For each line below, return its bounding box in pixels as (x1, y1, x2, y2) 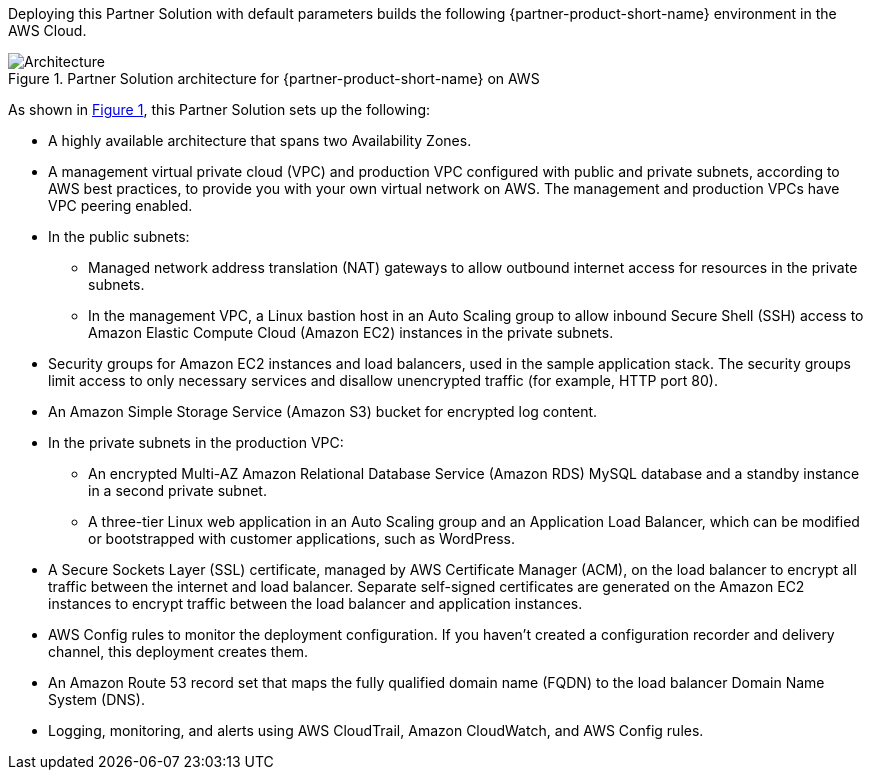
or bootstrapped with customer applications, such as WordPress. (88, 530, 515, 547)
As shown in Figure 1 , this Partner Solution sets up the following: (8, 101, 430, 118)
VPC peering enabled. (48, 197, 193, 214)
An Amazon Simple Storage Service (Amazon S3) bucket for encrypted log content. (48, 403, 598, 420)
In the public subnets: (48, 228, 190, 245)
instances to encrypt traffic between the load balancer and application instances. (48, 595, 583, 612)
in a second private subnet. (88, 482, 267, 499)
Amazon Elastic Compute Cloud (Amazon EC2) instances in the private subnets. (88, 324, 614, 341)
